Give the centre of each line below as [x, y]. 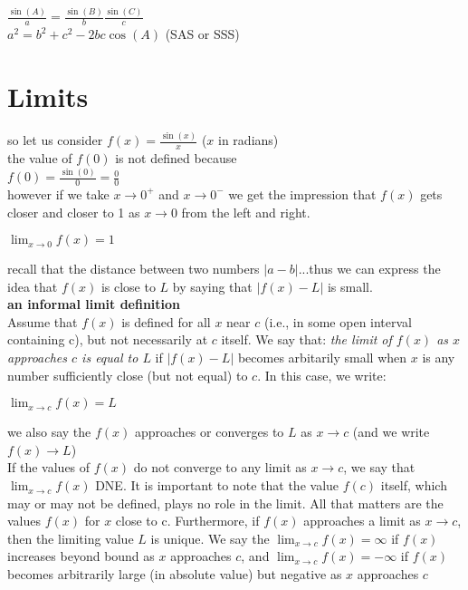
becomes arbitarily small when [322, 358]
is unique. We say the [210, 538]
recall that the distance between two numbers [134, 269]
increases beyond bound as [81, 556]
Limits [48, 96]
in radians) [248, 140]
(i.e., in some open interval [338, 321]
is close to [128, 286]
